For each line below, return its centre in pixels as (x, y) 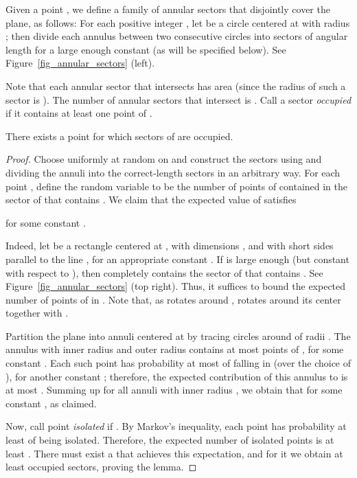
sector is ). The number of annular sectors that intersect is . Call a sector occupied (178, 99)
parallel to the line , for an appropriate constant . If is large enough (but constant (177, 259)
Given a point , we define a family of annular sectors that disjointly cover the (168, 9)
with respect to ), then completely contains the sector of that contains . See (164, 272)
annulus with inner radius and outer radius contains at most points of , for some (175, 349)
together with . (37, 313)
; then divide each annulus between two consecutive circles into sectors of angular (177, 36)
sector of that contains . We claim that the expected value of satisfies (151, 200)
